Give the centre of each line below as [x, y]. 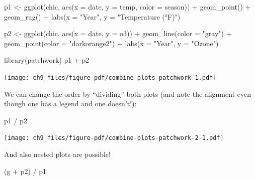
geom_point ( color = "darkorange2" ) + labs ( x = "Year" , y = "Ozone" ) [111, 43]
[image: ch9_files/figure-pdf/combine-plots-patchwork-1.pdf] [110, 77]
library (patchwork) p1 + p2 [47, 60]
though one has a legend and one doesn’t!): [70, 104]
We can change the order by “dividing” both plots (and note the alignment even [127, 94]
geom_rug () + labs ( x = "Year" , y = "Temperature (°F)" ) [92, 16]
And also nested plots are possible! [57, 154]
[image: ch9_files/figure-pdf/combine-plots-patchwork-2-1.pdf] [114, 138]
